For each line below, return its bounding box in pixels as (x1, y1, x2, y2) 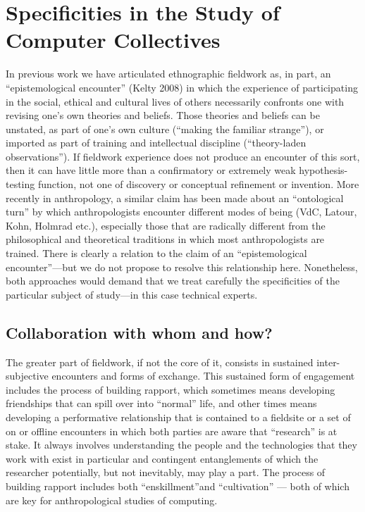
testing (6, 177, 35, 192)
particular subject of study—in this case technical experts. (6, 287, 258, 301)
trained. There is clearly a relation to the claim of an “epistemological (6, 246, 307, 261)
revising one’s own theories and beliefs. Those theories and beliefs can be (6, 108, 320, 123)
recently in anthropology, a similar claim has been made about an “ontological (6, 190, 344, 205)
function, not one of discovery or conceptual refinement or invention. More (37, 177, 359, 192)
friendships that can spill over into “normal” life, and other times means (6, 396, 317, 411)
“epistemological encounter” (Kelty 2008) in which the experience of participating (6, 80, 358, 94)
